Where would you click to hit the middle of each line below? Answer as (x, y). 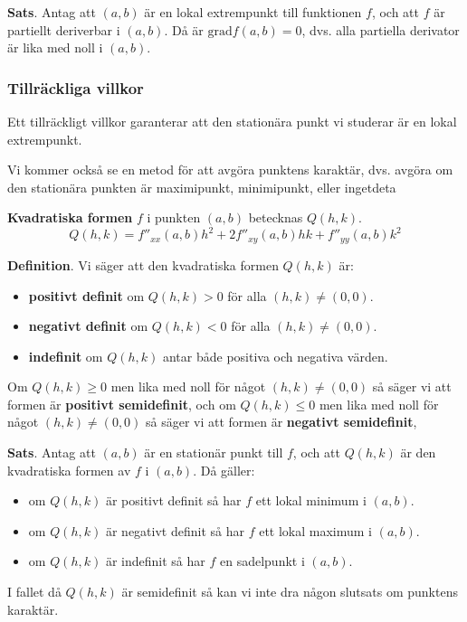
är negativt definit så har (175, 530)
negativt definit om (88, 326)
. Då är (184, 29)
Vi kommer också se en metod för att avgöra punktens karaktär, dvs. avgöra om (230, 170)
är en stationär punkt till (214, 452)
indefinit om (66, 356)
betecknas (276, 217)
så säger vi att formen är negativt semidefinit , (281, 422)
